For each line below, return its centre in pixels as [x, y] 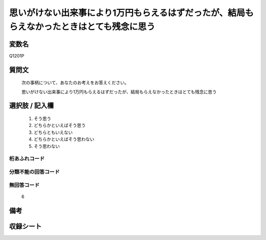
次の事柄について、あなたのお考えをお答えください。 [75, 83]
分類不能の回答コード [34, 172]
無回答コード [24, 185]
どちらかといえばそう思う [60, 125]
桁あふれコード [27, 159]
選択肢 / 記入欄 [32, 106]
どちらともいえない [53, 132]
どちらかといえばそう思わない [64, 139]
